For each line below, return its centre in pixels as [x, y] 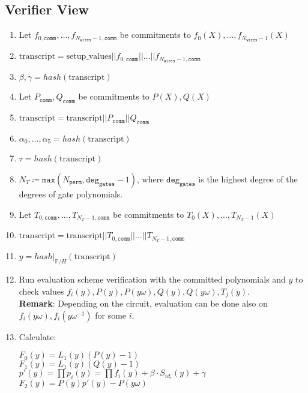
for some [111, 315]
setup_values [89, 57]
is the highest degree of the [248, 178]
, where [150, 178]
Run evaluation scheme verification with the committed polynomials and [152, 279]
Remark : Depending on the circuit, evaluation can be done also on [143, 303]
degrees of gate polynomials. [71, 193]
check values [41, 291]
